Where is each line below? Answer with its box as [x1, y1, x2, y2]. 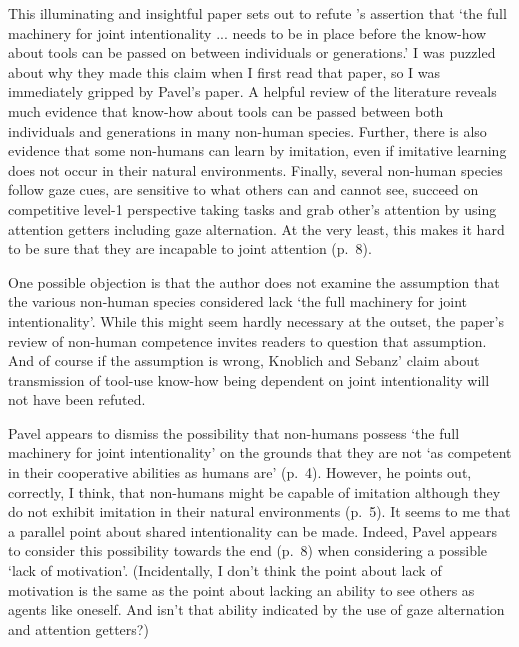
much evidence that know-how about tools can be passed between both [8, 100, 444, 121]
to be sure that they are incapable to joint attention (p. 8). [8, 238, 372, 259]
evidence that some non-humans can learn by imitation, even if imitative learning [8, 140, 507, 161]
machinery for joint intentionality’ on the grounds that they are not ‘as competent [8, 442, 512, 463]
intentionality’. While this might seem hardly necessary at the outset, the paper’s [8, 310, 505, 331]
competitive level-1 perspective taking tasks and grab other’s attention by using [8, 198, 497, 219]
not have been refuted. [8, 389, 146, 410]
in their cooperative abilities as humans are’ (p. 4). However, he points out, [8, 462, 472, 483]
